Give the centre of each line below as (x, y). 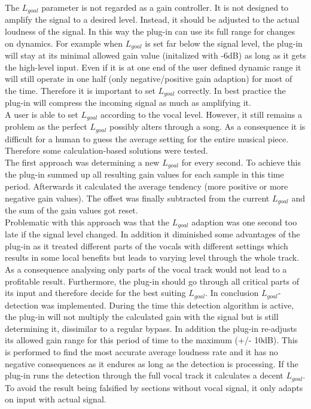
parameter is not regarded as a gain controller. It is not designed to (165, 7)
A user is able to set (42, 114)
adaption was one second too (244, 222)
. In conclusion (232, 293)
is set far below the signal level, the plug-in (224, 43)
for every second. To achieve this (241, 162)
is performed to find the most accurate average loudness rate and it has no (141, 351)
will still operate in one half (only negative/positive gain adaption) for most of (149, 79)
